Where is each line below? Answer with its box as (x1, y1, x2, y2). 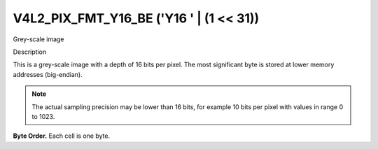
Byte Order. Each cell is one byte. (13, 132, 111, 140)
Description (13, 48, 47, 56)
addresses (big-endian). (13, 70, 83, 78)
